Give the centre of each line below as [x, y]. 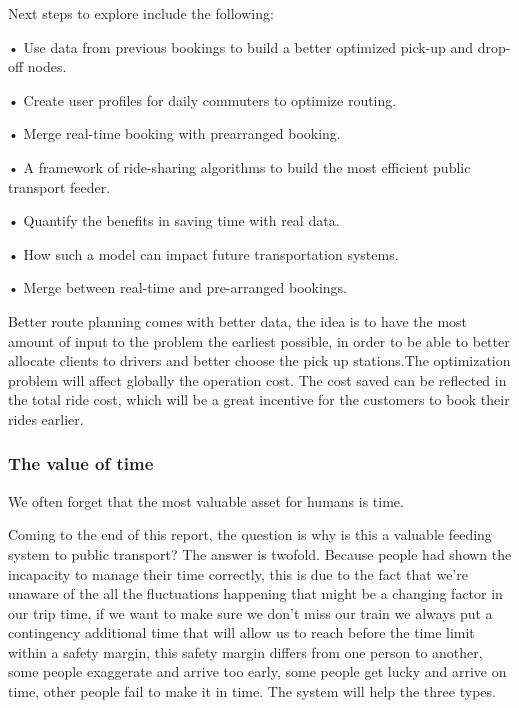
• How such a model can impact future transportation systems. [203, 253]
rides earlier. [46, 418]
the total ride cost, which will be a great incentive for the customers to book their [259, 399]
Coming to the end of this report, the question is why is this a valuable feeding [250, 534]
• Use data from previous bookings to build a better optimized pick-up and [241, 46]
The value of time [81, 463]
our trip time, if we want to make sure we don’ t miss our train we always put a [250, 612]
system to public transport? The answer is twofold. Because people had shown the [260, 553]
